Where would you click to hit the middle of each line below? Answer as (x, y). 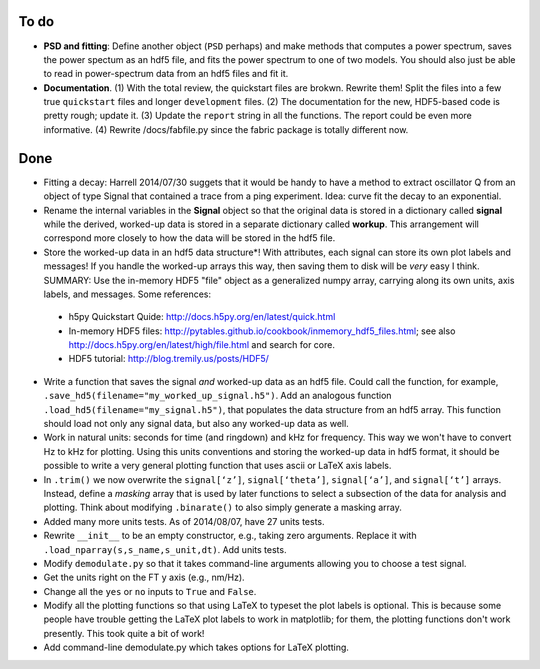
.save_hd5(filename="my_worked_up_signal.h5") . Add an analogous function (217, 396)
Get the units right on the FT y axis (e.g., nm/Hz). (144, 577)
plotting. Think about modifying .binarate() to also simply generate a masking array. (222, 507)
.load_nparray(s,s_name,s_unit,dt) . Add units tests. (165, 549)
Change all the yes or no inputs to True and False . (150, 591)
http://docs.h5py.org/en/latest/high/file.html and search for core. (201, 345)
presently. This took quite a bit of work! (124, 633)
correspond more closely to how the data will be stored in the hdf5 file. (189, 238)
